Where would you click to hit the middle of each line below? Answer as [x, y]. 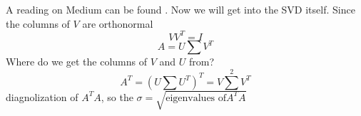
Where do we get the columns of [77, 62]
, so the [117, 96]
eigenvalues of [196, 98]
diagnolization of [42, 96]
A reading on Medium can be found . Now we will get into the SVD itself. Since [180, 9]
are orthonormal [118, 23]
